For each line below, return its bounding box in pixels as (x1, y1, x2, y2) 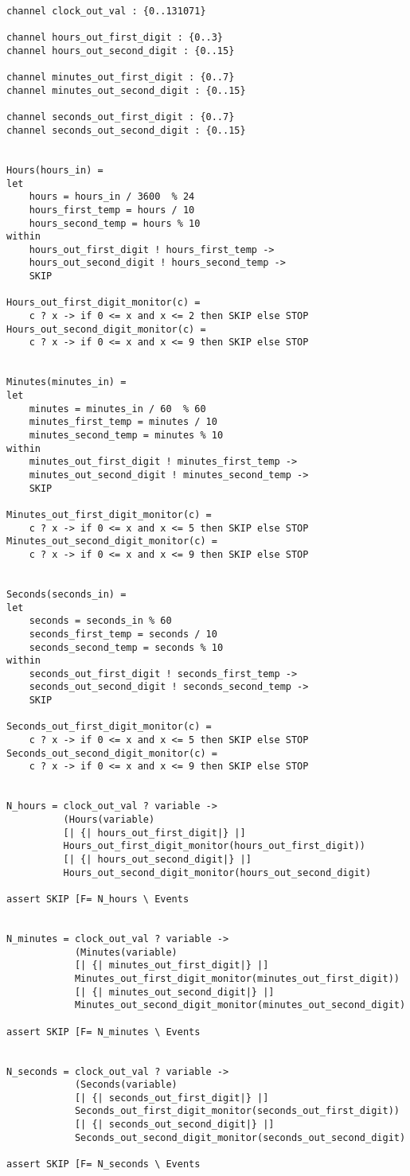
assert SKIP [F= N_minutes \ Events (6, 1026, 201, 1038)
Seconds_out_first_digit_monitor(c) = (6, 721, 212, 733)
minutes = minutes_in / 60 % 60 (29, 403, 206, 415)
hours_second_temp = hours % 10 (29, 217, 201, 229)
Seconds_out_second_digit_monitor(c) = (6, 747, 217, 759)
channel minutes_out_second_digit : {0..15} (6, 84, 246, 96)
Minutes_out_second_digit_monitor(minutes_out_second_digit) (74, 999, 406, 1011)
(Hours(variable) (63, 814, 155, 826)
